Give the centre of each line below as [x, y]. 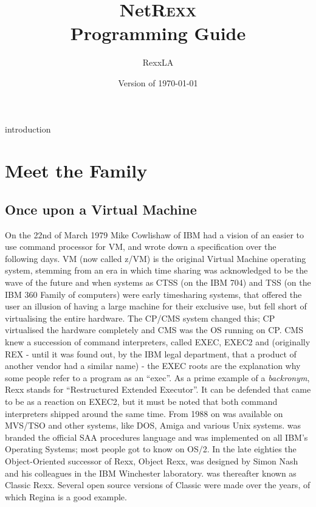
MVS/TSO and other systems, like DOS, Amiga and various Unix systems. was [153, 425]
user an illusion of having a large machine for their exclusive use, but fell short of [156, 306]
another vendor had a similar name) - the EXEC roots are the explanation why [153, 366]
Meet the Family [76, 171]
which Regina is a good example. [66, 496]
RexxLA [158, 62]
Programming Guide [158, 33]
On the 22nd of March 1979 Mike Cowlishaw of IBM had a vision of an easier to [155, 234]
